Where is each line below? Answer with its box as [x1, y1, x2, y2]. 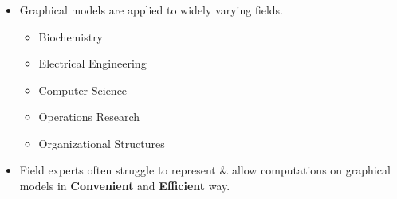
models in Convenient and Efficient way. [19, 178, 230, 194]
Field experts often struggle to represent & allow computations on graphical [19, 162, 391, 178]
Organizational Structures [38, 135, 165, 151]
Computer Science [38, 81, 128, 98]
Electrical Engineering [38, 55, 147, 72]
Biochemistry [38, 28, 104, 45]
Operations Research [38, 108, 140, 125]
